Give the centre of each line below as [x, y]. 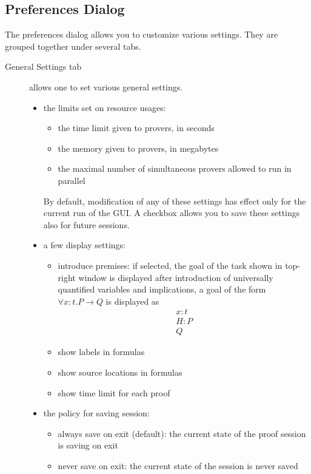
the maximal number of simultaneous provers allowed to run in [175, 168]
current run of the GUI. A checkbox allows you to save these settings [172, 213]
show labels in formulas [101, 352]
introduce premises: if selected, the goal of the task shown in [170, 265]
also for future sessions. [86, 224]
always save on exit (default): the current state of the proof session [182, 433]
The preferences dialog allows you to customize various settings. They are [142, 34]
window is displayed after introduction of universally [176, 277]
